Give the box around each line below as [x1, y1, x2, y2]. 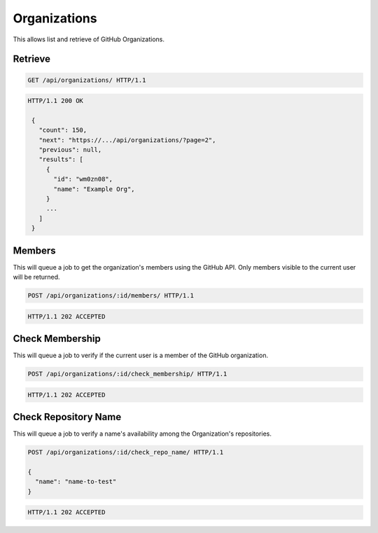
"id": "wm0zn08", [53, 175, 113, 184]
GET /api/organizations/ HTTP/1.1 [27, 76, 146, 84]
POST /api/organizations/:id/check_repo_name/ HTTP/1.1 [27, 448, 224, 457]
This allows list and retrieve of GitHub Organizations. [13, 35, 164, 43]
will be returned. [13, 273, 60, 282]
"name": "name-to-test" [35, 478, 117, 486]
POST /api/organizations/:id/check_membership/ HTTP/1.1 [27, 370, 227, 378]
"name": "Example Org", [53, 185, 136, 193]
